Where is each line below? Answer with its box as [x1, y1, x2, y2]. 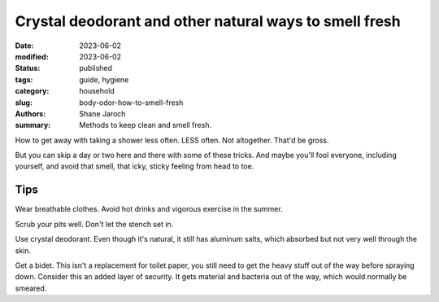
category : [15, 86, 50, 96]
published [79, 63, 113, 73]
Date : [15, 41, 34, 50]
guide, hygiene [79, 74, 129, 85]
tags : [15, 74, 33, 85]
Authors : [15, 108, 46, 118]
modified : [15, 51, 49, 61]
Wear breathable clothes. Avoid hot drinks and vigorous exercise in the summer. [15, 204, 284, 214]
